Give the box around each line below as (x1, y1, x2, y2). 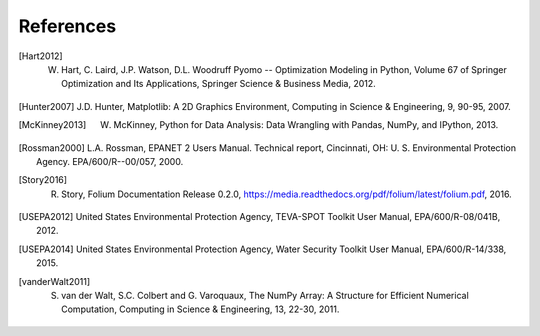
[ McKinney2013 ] (18, 119, 87, 131)
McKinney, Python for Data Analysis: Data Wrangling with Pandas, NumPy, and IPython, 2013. (113, 119, 499, 131)
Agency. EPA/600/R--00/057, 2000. (36, 155, 184, 167)
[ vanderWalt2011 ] (18, 275, 91, 287)
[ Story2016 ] (18, 174, 68, 186)
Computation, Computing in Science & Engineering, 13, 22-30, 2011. (61, 303, 340, 315)
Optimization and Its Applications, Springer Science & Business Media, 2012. (61, 78, 377, 90)
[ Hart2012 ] (18, 50, 64, 62)
